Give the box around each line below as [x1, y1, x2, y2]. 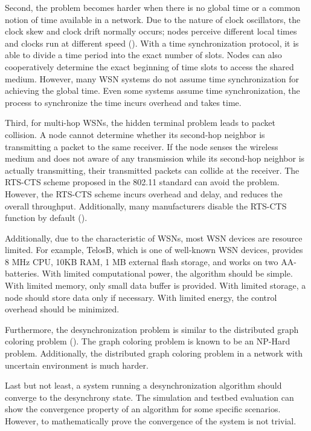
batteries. [5, 267, 39, 280]
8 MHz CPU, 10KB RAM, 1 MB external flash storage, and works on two [5, 255, 278, 268]
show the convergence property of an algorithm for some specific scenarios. [5, 403, 281, 415]
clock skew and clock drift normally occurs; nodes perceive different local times [5, 25, 297, 38]
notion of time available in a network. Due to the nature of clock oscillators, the [5, 13, 301, 25]
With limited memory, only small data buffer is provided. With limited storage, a [5, 279, 306, 292]
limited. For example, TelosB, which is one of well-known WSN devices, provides [5, 243, 303, 256]
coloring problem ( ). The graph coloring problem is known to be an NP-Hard [5, 335, 290, 347]
